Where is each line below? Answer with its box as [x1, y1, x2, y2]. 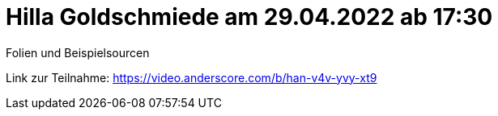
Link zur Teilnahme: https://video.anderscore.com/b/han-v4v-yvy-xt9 [6, 70, 377, 85]
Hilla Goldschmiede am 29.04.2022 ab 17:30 [6, 3, 493, 31]
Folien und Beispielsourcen [6, 45, 150, 60]
